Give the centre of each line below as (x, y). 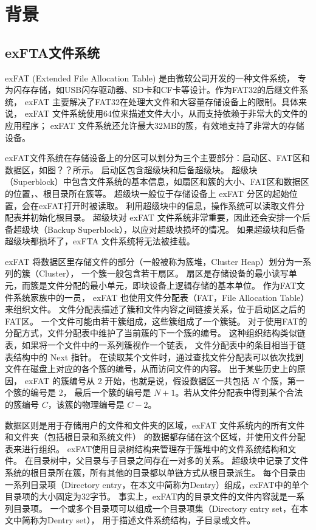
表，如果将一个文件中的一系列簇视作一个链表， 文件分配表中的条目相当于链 (155, 345)
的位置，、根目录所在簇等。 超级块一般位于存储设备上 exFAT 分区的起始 (147, 193)
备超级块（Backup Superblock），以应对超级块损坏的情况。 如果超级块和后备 (155, 229)
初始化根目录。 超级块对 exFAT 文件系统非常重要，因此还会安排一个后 (170, 217)
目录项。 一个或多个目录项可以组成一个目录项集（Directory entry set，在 (156, 508)
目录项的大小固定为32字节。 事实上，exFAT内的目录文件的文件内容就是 (146, 496)
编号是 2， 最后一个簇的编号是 (91, 392)
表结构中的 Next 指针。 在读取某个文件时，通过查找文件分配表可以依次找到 (154, 356)
